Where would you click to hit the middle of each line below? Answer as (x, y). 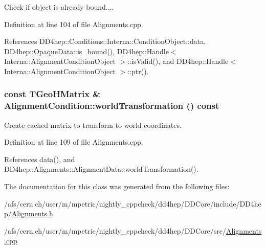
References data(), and (40, 159)
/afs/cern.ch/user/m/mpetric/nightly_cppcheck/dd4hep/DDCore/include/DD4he (133, 203)
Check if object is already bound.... (59, 7)
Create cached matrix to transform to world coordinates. (93, 124)
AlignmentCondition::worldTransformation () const (112, 106)
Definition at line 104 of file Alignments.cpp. (74, 24)
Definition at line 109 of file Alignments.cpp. (74, 142)
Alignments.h (32, 213)
